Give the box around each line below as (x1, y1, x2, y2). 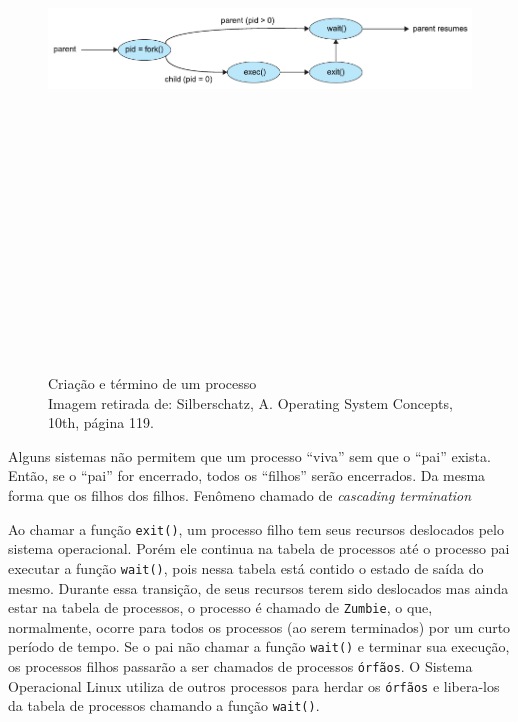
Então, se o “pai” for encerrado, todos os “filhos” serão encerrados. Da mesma (8, 465, 486, 486)
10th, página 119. (48, 412, 154, 433)
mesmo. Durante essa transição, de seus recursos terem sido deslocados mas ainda (8, 577, 509, 598)
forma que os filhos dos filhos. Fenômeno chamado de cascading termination (8, 485, 472, 506)
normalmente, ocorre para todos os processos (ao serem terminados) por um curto (8, 616, 511, 637)
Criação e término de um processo (48, 373, 257, 394)
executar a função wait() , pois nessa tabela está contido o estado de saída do (8, 557, 484, 578)
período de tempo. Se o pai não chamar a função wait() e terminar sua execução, (8, 636, 510, 657)
